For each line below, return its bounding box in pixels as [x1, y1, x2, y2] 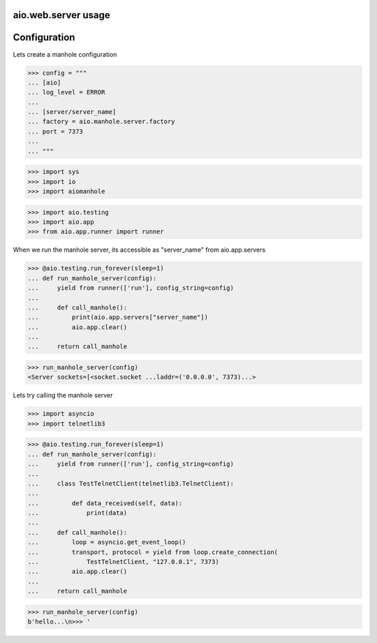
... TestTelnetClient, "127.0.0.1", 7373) [27, 558, 219, 566]
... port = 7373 [27, 127, 84, 136]
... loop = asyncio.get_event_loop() [27, 538, 186, 547]
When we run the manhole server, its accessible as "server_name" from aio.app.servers [13, 245, 266, 254]
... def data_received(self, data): [27, 499, 183, 507]
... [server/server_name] [27, 108, 117, 116]
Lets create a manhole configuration [13, 50, 117, 59]
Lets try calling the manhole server [13, 391, 113, 400]
